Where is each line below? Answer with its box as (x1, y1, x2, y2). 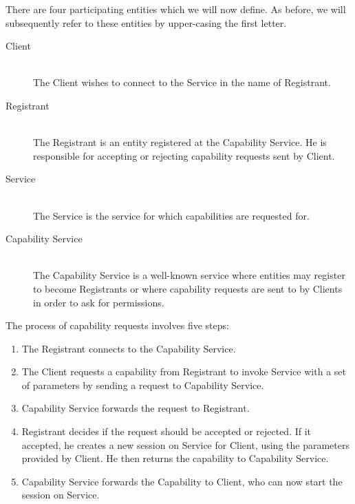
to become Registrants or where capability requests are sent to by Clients (33, 281, 343, 295)
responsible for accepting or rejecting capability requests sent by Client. (33, 148, 335, 162)
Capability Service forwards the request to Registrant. (21, 401, 250, 415)
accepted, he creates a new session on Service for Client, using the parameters (21, 437, 349, 452)
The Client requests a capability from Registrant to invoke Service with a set (21, 364, 346, 379)
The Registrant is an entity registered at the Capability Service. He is (33, 135, 327, 149)
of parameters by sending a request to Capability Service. (21, 377, 264, 392)
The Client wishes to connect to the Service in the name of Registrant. (33, 75, 331, 90)
